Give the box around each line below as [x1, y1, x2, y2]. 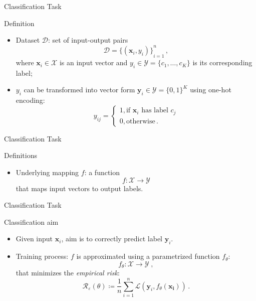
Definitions [4, 150, 38, 161]
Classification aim [4, 216, 59, 227]
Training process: [16, 251, 69, 261]
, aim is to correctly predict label [61, 233, 163, 244]
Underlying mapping [16, 167, 79, 178]
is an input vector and [59, 57, 128, 68]
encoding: [16, 95, 45, 105]
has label [141, 107, 168, 114]
